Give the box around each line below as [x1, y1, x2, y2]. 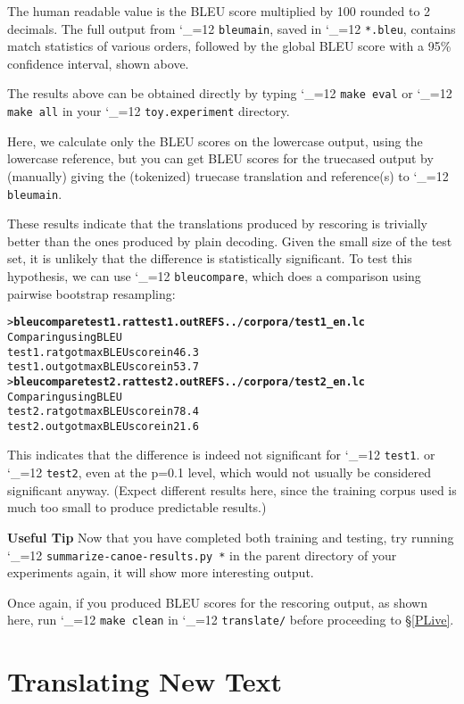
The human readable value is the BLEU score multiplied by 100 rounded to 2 [7, 2, 431, 20]
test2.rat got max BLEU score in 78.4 [7, 405, 199, 418]
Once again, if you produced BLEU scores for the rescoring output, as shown [7, 592, 427, 611]
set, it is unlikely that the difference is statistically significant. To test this [7, 249, 412, 268]
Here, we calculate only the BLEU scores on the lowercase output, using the [7, 131, 423, 150]
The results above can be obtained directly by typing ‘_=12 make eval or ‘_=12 [7, 84, 452, 103]
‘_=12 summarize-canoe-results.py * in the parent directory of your [7, 545, 397, 564]
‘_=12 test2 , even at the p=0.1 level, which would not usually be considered [7, 463, 432, 482]
